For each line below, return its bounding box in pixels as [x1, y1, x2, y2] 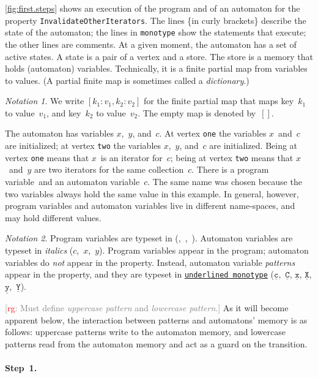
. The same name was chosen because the [147, 175, 302, 188]
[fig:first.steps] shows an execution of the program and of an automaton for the [5, 2, 300, 14]
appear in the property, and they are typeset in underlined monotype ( [5, 268, 275, 281]
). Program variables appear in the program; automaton [99, 244, 309, 256]
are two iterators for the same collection [34, 163, 184, 176]
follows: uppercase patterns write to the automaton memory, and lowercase [5, 325, 286, 338]
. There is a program [191, 163, 269, 176]
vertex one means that [5, 151, 89, 164]
